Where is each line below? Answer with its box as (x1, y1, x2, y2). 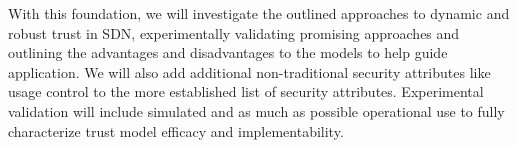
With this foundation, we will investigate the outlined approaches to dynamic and (8, 3, 510, 23)
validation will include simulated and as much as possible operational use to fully (8, 100, 505, 121)
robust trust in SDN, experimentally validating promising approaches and (8, 22, 460, 43)
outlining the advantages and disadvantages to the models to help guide (8, 42, 448, 63)
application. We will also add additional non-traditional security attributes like (8, 61, 491, 82)
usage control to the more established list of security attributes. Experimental (8, 81, 484, 102)
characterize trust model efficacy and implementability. (8, 120, 344, 141)
